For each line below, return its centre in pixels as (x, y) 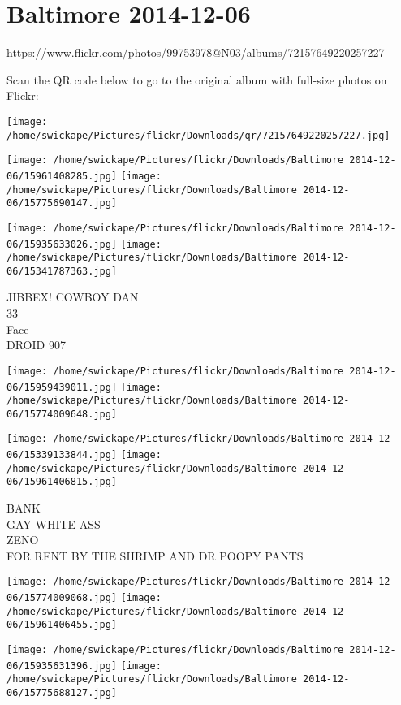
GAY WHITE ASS (54, 523)
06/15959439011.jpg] (62, 387)
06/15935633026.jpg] (62, 244)
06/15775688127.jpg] (62, 693)
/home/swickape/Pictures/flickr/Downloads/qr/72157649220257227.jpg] (198, 135)
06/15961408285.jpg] (62, 176)
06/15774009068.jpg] (62, 598)
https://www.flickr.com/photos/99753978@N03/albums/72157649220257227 (196, 52)
